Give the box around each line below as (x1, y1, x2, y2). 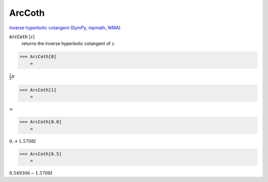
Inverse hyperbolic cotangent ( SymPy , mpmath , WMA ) (9, 25, 121, 31)
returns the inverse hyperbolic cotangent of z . (21, 41, 116, 46)
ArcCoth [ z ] (9, 34, 35, 40)
